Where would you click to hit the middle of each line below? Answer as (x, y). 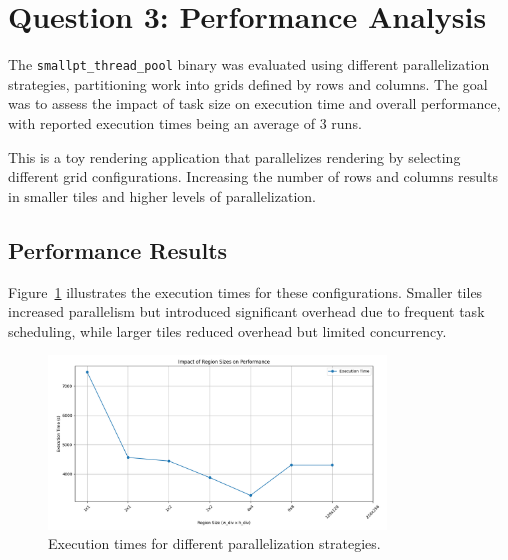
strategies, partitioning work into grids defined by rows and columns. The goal (248, 83)
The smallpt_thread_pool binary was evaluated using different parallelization (249, 64)
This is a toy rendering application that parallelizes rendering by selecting (234, 156)
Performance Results (118, 249)
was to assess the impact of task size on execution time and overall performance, (254, 103)
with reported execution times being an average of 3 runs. (185, 122)
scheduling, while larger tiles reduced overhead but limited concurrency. (227, 330)
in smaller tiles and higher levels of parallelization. (162, 195)
